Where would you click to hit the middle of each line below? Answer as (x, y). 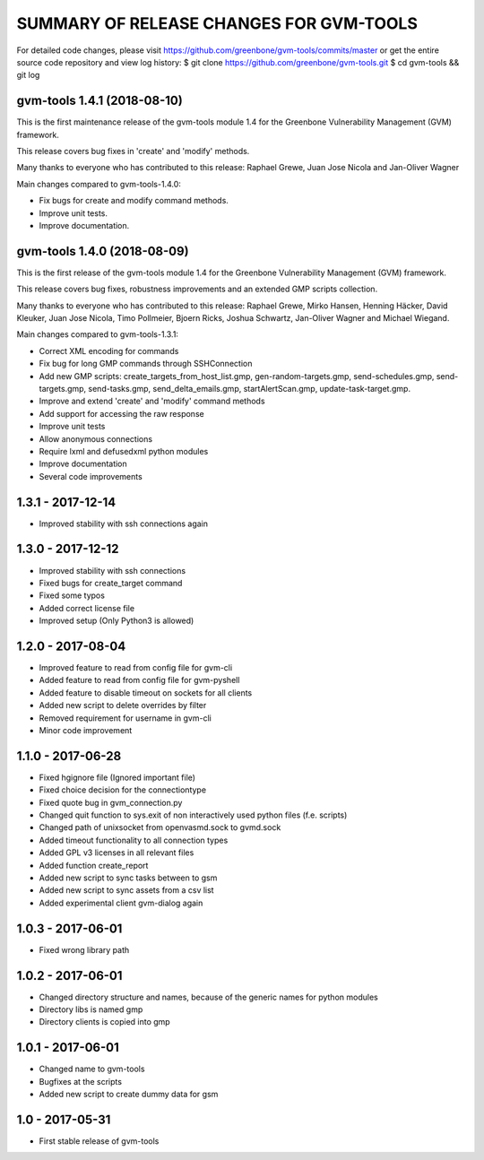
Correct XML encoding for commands (109, 351)
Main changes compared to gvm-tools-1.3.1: (98, 334)
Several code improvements (91, 476)
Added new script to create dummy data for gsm (129, 1095)
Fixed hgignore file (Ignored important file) (117, 777)
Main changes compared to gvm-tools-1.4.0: (99, 184)
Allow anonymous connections (95, 438)
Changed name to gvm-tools (92, 1069)
